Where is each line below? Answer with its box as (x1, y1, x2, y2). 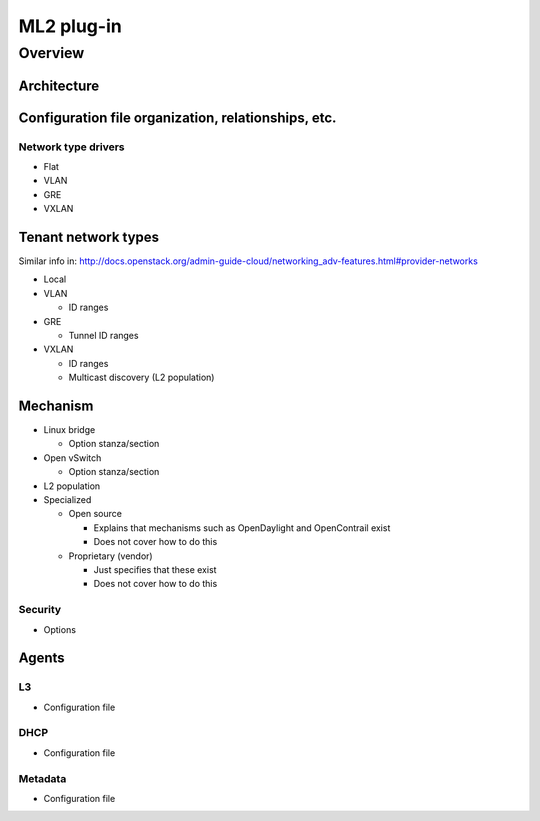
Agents (18, 650, 65, 667)
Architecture (18, 77, 100, 94)
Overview (18, 44, 85, 62)
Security (18, 603, 62, 617)
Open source (68, 508, 122, 520)
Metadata (18, 771, 67, 785)
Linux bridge (43, 424, 96, 436)
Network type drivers (18, 140, 125, 154)
